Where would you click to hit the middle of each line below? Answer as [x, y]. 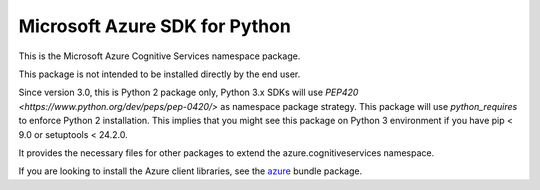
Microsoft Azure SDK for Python [155, 26]
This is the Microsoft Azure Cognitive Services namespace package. [159, 56]
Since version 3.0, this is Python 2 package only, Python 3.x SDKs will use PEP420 [188, 92]
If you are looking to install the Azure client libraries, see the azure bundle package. [190, 171]
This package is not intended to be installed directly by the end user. [159, 74]
